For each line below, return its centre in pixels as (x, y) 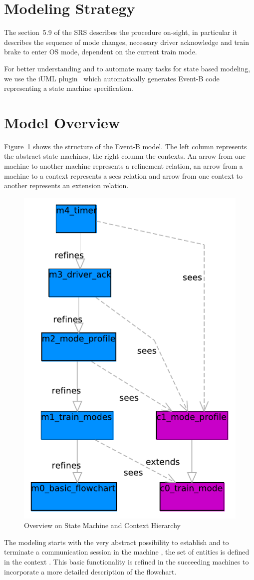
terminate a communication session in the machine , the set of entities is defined (127, 552)
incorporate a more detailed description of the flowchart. (90, 571)
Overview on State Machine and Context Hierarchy (102, 525)
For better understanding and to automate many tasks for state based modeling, (127, 68)
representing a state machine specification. (69, 88)
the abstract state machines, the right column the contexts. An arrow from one (125, 156)
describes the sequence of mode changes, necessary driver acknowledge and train (127, 42)
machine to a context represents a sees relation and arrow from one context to (124, 175)
